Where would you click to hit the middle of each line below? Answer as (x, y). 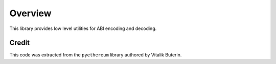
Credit (20, 43)
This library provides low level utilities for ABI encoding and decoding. (83, 28)
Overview (30, 13)
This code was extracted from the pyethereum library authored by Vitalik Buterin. (96, 55)
